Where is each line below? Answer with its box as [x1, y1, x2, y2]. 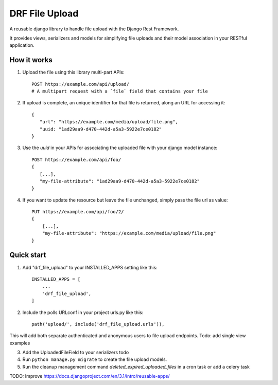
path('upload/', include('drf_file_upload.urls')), [31, 321, 165, 327]
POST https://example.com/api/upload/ [31, 81, 130, 87]
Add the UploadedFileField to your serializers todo [22, 350, 129, 356]
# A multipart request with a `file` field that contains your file [31, 88, 208, 95]
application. [9, 42, 34, 48]
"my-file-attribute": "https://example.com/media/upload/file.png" [42, 230, 216, 236]
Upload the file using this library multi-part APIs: [22, 69, 125, 76]
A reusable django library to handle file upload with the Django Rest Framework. [9, 26, 179, 32]
